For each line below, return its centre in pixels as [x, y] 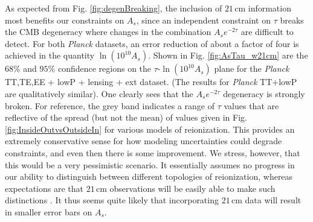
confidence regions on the [105, 68]
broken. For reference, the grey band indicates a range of [110, 105]
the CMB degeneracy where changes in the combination [108, 32]
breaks [292, 20]
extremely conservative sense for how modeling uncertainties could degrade [144, 141]
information [269, 8]
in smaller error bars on [49, 211]
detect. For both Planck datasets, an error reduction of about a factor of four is [152, 43]
